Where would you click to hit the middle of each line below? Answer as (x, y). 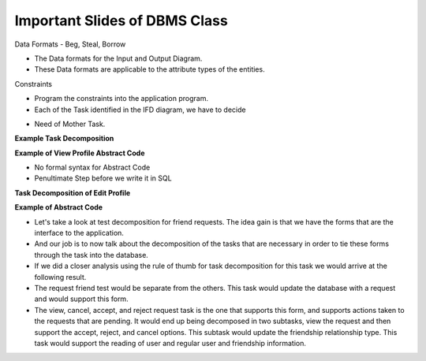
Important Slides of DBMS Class (121, 20)
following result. (60, 277)
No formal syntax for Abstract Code (92, 167)
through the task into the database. (92, 255)
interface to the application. (79, 233)
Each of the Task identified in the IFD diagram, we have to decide (140, 110)
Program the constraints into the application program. (121, 99)
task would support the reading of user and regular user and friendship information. (170, 343)
